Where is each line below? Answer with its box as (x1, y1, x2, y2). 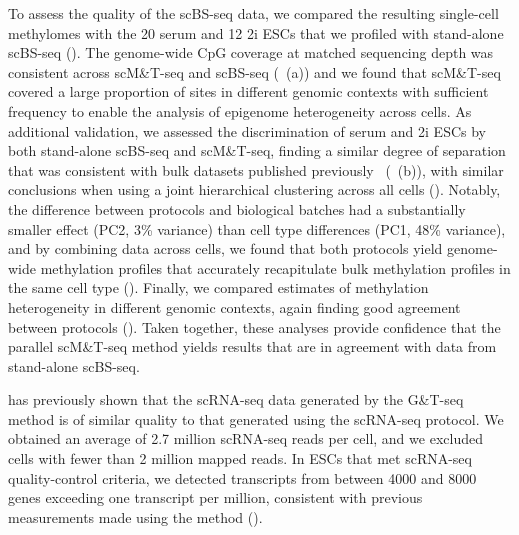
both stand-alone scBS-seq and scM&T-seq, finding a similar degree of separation (8, 140, 506, 161)
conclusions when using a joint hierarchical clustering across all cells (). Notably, (8, 179, 501, 200)
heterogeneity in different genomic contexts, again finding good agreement (8, 296, 461, 317)
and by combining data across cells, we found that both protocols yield (8, 238, 443, 259)
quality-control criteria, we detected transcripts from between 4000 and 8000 (8, 467, 477, 488)
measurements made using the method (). (8, 506, 263, 527)
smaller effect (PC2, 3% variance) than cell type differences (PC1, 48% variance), (8, 218, 506, 239)
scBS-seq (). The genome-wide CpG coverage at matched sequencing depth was (8, 42, 494, 63)
